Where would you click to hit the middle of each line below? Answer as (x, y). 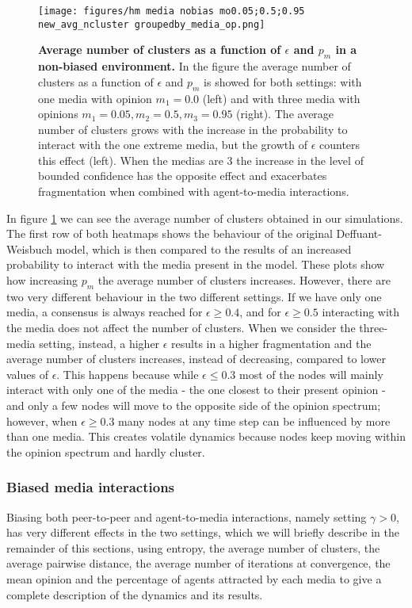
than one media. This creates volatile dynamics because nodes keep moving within (206, 436)
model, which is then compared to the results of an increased (204, 249)
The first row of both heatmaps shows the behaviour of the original (170, 233)
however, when (42, 421)
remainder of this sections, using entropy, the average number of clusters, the (193, 547)
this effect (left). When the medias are (131, 160)
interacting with (361, 312)
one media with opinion (95, 98)
